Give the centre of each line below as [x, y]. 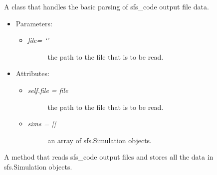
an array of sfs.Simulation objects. [100, 140]
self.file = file [48, 90]
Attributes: [32, 73]
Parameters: [34, 23]
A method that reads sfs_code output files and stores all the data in [109, 157]
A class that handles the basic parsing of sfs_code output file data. [107, 6]
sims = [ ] [42, 124]
